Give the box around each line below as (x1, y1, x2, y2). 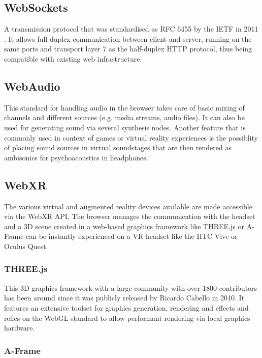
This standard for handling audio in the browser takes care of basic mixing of (4, 102, 245, 113)
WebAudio (4, 78, 60, 94)
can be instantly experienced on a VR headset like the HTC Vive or (26, 231, 238, 241)
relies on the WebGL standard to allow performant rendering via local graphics (4, 312, 250, 323)
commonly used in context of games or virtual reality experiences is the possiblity (4, 132, 258, 143)
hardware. (4, 322, 35, 333)
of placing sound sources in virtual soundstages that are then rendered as (4, 142, 232, 153)
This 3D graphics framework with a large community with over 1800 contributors (4, 282, 257, 293)
